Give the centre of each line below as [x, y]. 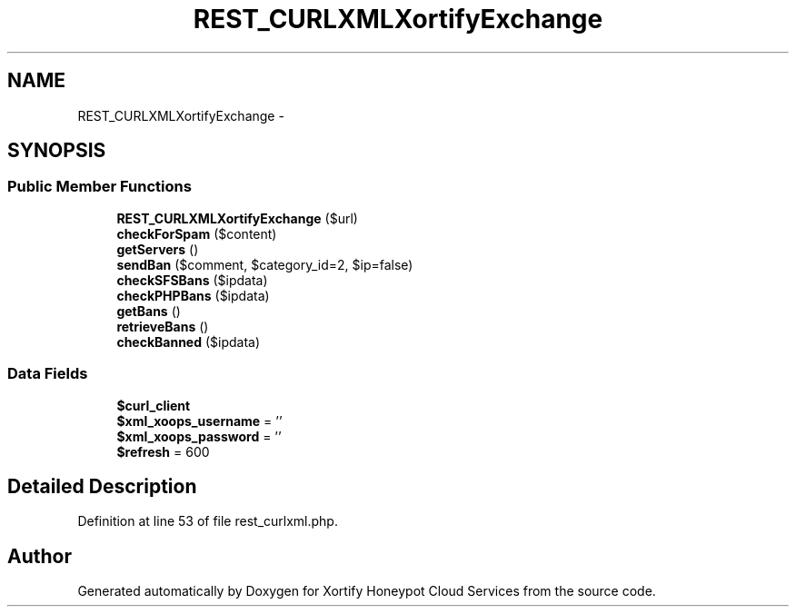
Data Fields [48, 374]
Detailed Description [102, 486]
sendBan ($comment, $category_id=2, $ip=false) [265, 264]
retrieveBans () [163, 326]
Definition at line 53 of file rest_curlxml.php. [208, 521]
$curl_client [154, 405]
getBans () [149, 311]
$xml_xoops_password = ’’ [199, 436]
